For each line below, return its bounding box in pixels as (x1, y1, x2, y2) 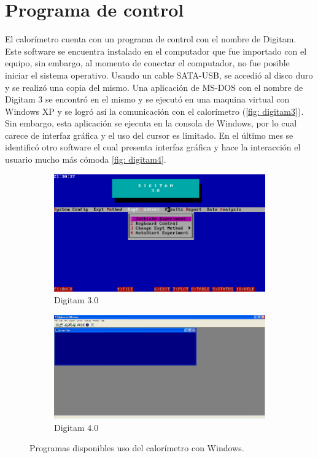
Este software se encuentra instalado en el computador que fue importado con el (5, 44, 307, 57)
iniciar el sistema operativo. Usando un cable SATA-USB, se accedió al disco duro (5, 68, 313, 81)
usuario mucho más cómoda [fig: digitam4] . (5, 153, 166, 166)
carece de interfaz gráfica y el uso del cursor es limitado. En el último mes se (5, 128, 293, 141)
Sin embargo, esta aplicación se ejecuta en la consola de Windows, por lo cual (5, 117, 297, 130)
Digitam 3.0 (54, 293, 99, 306)
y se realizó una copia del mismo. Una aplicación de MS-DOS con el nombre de (5, 80, 303, 93)
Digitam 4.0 (54, 421, 99, 433)
